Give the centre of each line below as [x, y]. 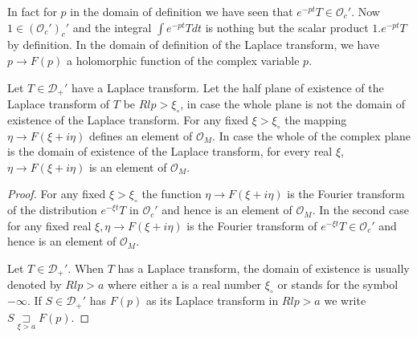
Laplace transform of [59, 104]
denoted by [35, 284]
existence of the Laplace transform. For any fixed [128, 119]
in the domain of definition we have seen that [182, 11]
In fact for [32, 11]
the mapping [316, 119]
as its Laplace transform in [212, 300]
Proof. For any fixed [57, 194]
